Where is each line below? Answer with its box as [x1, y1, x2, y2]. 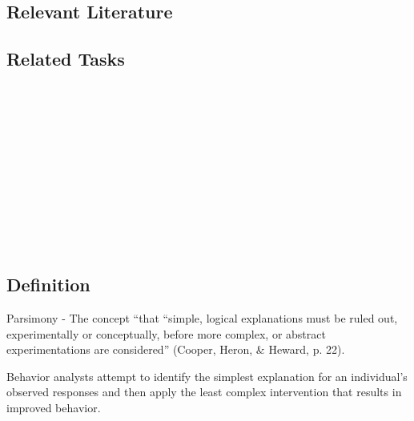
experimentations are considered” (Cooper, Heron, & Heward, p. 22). [6, 341, 345, 358]
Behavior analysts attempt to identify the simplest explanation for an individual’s [6, 367, 408, 384]
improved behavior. [6, 399, 101, 415]
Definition [6, 272, 90, 297]
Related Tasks [6, 46, 125, 71]
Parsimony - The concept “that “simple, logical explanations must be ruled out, [6, 309, 398, 326]
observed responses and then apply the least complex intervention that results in [6, 383, 402, 400]
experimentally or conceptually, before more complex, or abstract [6, 325, 326, 342]
